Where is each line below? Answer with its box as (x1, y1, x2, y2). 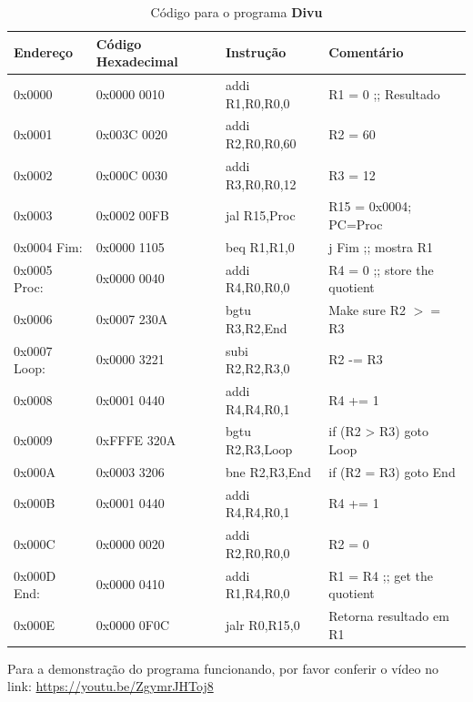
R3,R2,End (226, 318, 287, 337)
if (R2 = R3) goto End (328, 462, 456, 481)
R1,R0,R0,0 (226, 93, 290, 112)
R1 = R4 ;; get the (328, 565, 433, 585)
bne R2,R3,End (226, 462, 311, 481)
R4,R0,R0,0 (226, 278, 290, 297)
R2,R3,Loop (226, 439, 293, 458)
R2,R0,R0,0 (226, 543, 290, 562)
